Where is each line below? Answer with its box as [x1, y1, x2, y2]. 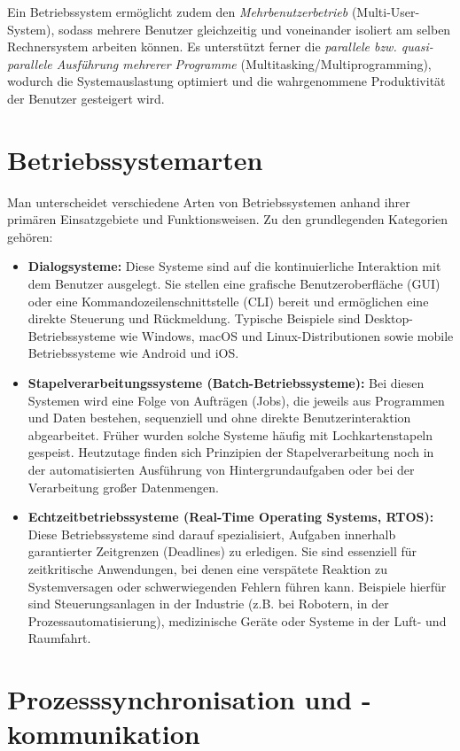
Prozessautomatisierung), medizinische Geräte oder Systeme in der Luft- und [27, 611, 447, 630]
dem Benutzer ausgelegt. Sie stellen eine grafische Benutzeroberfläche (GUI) [27, 275, 441, 293]
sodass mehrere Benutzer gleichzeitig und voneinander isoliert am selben [58, 19, 451, 38]
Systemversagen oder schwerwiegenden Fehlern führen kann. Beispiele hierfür [27, 577, 447, 595]
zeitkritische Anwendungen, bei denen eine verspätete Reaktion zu [27, 559, 388, 577]
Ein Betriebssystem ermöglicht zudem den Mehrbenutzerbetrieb [7, 3, 348, 20]
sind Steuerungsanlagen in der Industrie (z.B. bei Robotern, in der [27, 594, 389, 613]
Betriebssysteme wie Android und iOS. [27, 344, 239, 362]
